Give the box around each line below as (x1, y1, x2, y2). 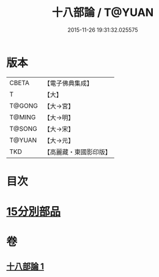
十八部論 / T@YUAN (51, 6, 154, 20)
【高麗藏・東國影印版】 (43, 147, 111, 156)
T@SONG (9, 124, 38, 133)
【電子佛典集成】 (43, 79, 93, 87)
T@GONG (9, 102, 38, 110)
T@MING (9, 113, 36, 121)
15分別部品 (6, 205, 61, 219)
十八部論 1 (6, 261, 45, 271)
